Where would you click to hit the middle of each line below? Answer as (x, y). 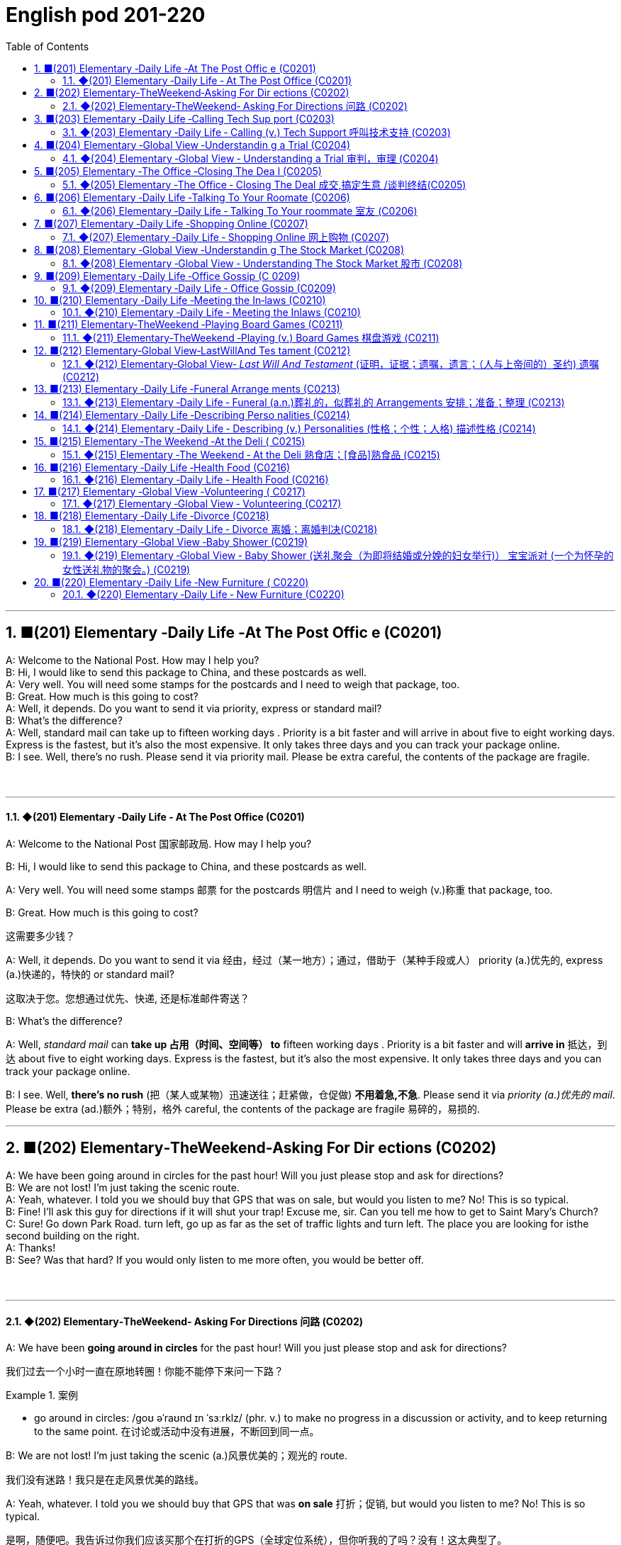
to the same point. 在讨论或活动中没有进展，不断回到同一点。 (177, 1431)
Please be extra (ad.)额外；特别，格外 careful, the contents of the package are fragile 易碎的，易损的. (243, 1108)
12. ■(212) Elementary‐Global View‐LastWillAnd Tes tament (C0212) (192, 350)
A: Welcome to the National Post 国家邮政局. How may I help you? (159, 843)
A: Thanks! (31, 1247)
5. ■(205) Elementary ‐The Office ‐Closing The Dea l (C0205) (178, 171)
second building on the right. (73, 1235)
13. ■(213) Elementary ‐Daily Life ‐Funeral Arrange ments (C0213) (187, 388)
